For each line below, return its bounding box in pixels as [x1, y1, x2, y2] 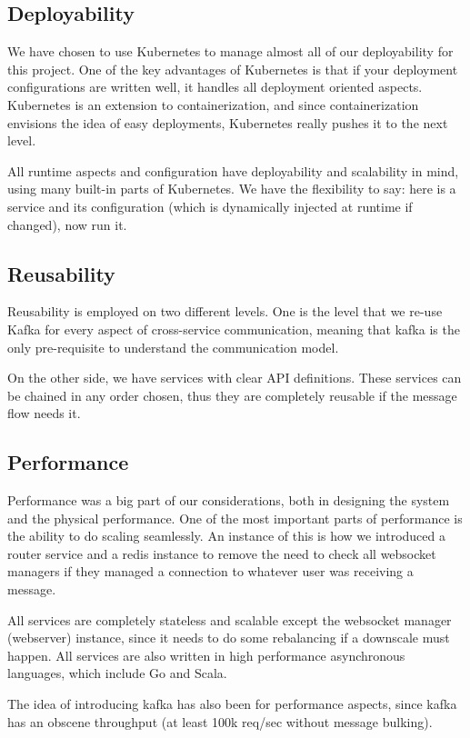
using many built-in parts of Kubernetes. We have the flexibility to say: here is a [7, 179, 456, 198]
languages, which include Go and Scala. [7, 663, 227, 683]
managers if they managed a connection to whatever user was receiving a [7, 562, 414, 581]
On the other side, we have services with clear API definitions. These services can [7, 368, 462, 387]
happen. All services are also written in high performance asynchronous [7, 645, 405, 664]
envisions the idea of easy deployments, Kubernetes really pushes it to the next [7, 113, 448, 132]
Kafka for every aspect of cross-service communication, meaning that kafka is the [7, 319, 460, 338]
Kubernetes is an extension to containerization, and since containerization [7, 95, 419, 114]
